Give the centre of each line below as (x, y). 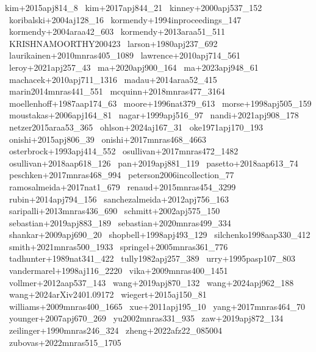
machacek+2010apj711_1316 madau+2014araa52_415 (113, 79)
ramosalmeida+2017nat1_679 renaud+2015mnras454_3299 (122, 186)
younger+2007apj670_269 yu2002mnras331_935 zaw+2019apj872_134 (146, 318)
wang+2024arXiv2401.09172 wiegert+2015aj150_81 (108, 294)
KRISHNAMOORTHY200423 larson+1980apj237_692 (113, 43)
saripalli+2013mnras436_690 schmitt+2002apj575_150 (114, 211)
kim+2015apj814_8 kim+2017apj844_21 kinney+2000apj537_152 (134, 7)
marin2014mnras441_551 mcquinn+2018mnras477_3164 (117, 91)
